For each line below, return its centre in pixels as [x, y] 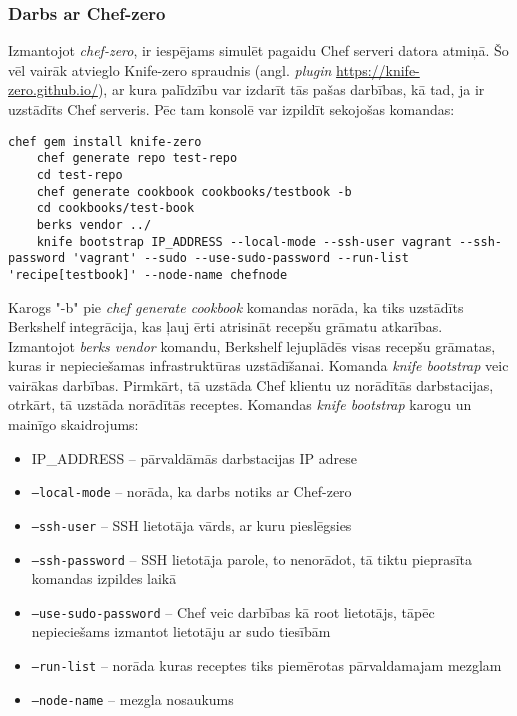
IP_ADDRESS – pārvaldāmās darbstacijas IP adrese [194, 457]
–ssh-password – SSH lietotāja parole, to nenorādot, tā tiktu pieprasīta [252, 558]
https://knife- [378, 69]
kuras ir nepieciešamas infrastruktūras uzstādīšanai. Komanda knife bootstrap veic [258, 365]
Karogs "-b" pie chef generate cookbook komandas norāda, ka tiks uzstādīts [236, 306]
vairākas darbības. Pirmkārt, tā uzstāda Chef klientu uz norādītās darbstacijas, [251, 384]
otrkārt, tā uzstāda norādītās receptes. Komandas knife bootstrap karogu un [240, 404]
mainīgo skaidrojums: [73, 424]
